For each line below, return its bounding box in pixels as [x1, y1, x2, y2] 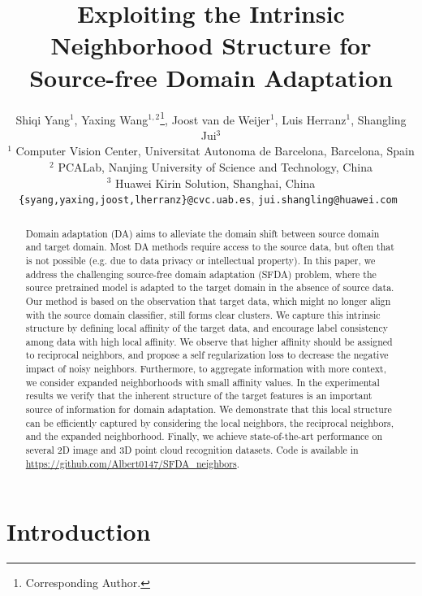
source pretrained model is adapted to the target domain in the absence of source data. [25, 281, 394, 294]
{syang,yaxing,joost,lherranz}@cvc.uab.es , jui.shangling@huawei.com [19, 190, 398, 207]
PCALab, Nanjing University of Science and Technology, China [58, 158, 372, 175]
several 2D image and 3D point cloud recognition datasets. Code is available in [25, 443, 359, 457]
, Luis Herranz [274, 111, 347, 128]
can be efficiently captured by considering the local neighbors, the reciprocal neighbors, [25, 415, 394, 429]
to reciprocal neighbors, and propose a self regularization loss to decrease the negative [25, 348, 389, 362]
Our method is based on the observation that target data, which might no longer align [25, 294, 391, 307]
